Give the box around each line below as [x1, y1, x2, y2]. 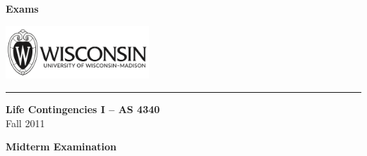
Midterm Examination [6, 139, 117, 154]
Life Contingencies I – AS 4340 [6, 101, 160, 116]
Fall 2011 [6, 115, 45, 130]
